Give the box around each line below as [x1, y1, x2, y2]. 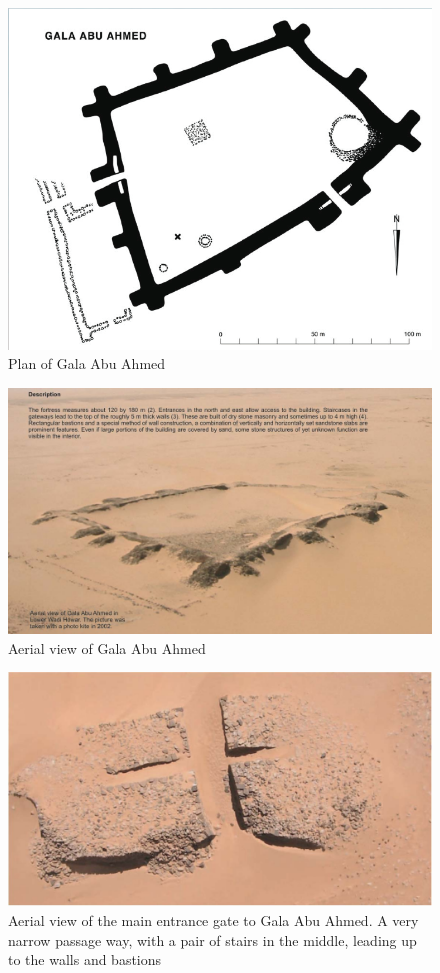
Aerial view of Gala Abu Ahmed [8, 637, 206, 658]
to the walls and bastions [8, 949, 162, 970]
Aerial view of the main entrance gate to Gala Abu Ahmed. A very [8, 910, 419, 931]
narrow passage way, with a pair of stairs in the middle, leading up [8, 929, 417, 950]
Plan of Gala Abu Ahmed [8, 353, 166, 374]
